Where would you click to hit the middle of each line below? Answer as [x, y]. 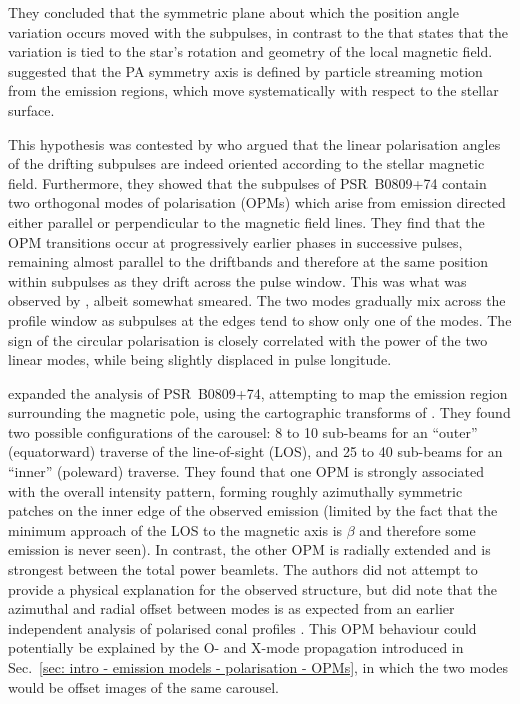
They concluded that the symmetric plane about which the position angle [233, 12]
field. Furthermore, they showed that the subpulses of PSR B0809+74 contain [247, 182]
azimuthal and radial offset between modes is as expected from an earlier [231, 608]
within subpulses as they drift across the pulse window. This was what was [237, 280]
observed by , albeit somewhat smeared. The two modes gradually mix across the [257, 300]
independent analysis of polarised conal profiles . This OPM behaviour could [242, 627]
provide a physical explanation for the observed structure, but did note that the [252, 588]
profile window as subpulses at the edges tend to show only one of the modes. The [260, 319]
